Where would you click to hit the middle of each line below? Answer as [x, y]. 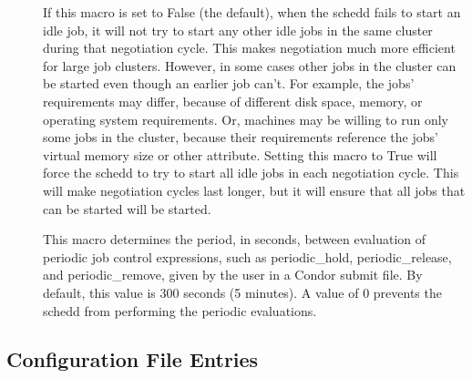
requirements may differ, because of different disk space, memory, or [233, 101]
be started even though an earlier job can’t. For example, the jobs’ [229, 83]
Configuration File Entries [133, 359]
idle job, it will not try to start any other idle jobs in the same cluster [238, 30]
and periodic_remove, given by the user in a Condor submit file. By [233, 275]
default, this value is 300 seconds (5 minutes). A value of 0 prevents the [242, 292]
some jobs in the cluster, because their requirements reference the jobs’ [241, 137]
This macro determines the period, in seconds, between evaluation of [235, 239]
